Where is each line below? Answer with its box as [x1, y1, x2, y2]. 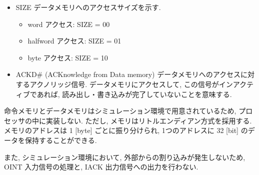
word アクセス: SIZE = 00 [27, 18, 110, 29]
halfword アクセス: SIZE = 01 [27, 35, 121, 46]
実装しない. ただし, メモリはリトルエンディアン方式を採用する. [45, 115, 252, 125]
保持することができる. [24, 134, 97, 145]
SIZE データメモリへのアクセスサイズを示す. [15, 2, 161, 12]
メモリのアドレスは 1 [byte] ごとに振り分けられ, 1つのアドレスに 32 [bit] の [4, 125, 248, 135]
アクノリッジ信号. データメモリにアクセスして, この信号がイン [29, 78, 233, 89]
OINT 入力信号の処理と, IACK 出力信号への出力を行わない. [4, 161, 198, 172]
